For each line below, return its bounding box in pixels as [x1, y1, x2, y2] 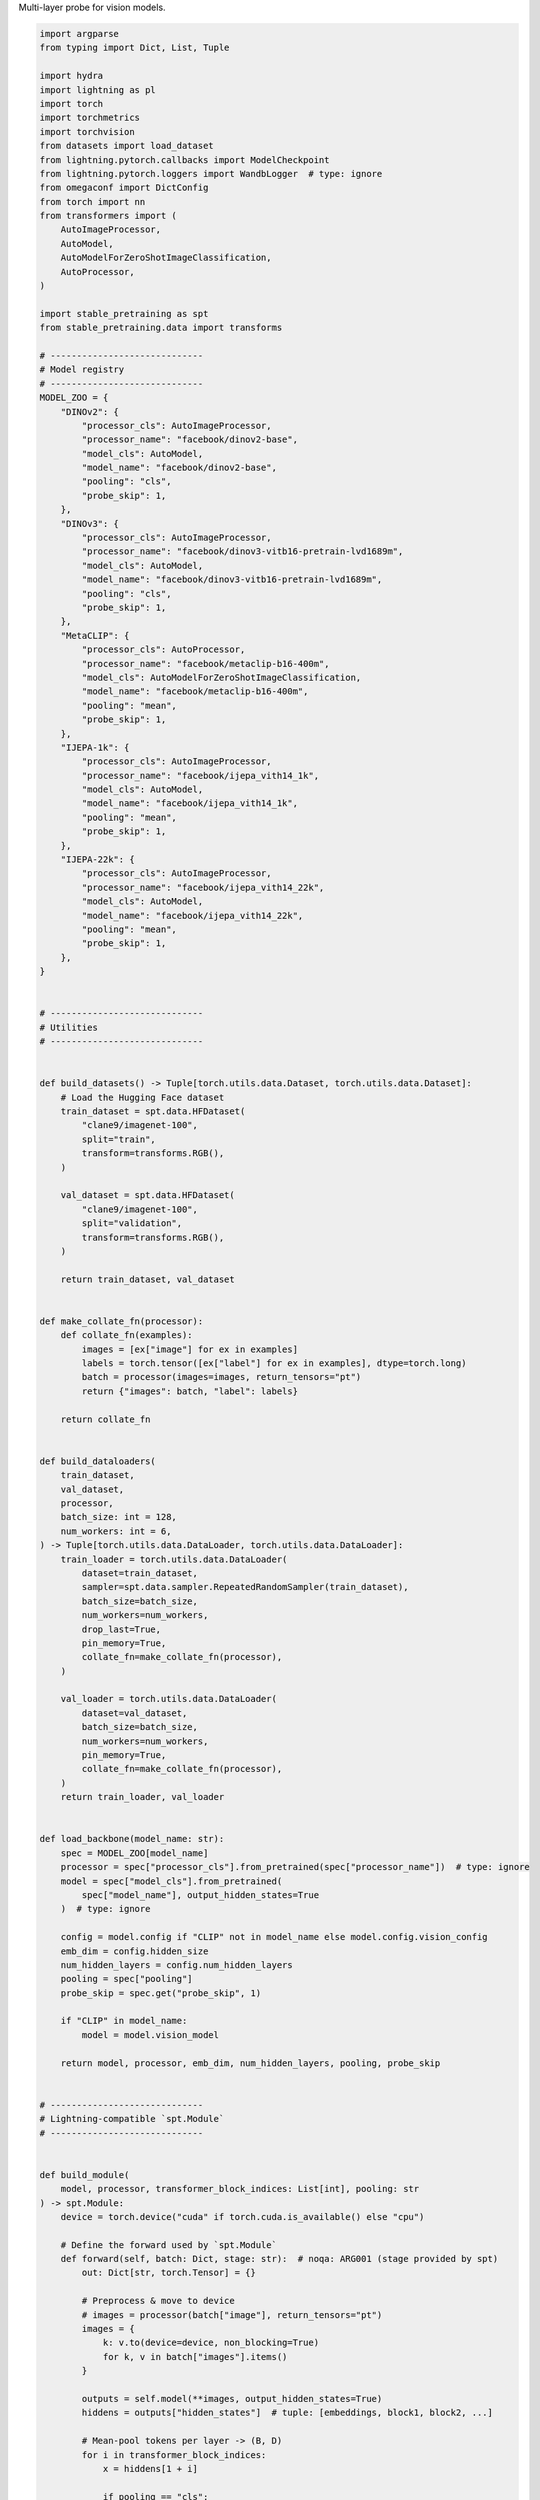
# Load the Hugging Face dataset [60, 1091, 225, 1103]
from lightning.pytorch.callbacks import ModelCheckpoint [39, 154, 330, 165]
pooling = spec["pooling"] [60, 1973, 194, 1985]
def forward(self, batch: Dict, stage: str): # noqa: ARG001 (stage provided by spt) [60, 2253, 499, 2265]
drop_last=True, [81, 1623, 162, 1635]
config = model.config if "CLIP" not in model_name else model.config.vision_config [60, 1931, 489, 1943]
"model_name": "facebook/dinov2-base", [81, 462, 277, 474]
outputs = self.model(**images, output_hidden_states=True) [81, 2393, 383, 2404]
